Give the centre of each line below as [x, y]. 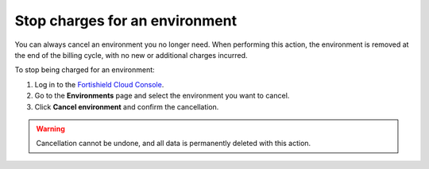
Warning [50, 129]
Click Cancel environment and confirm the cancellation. [127, 106]
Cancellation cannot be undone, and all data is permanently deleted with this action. [174, 144]
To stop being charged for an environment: [85, 70]
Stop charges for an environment [126, 21]
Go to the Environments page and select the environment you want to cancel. [162, 96]
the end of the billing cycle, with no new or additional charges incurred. [131, 55]
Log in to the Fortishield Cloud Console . [99, 84]
